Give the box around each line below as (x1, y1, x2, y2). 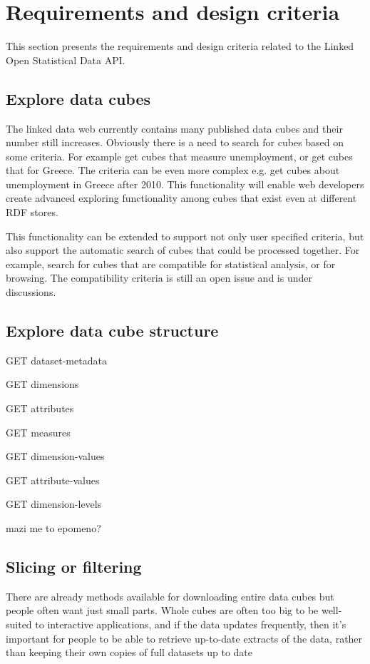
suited (6, 616, 32, 631)
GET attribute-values (6, 472, 100, 487)
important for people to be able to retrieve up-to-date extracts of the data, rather (6, 630, 363, 645)
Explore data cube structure (6, 320, 219, 342)
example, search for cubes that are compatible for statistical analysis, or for (6, 256, 336, 271)
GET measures (6, 424, 71, 439)
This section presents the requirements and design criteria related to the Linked (6, 39, 354, 53)
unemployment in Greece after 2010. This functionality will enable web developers (6, 176, 364, 191)
